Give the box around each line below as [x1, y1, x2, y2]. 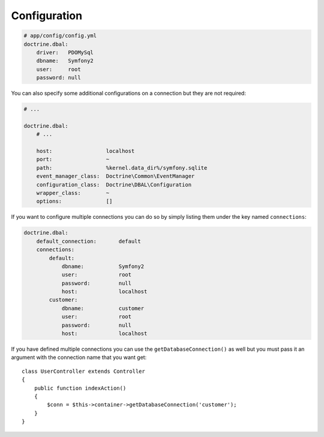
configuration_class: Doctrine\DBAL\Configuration [36, 181, 192, 188]
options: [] [36, 198, 113, 205]
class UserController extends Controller [22, 367, 145, 375]
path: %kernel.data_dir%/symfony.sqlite [36, 164, 208, 171]
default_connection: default [36, 237, 141, 245]
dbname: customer [61, 305, 144, 312]
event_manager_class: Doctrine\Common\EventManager [36, 173, 195, 180]
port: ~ [36, 156, 110, 163]
